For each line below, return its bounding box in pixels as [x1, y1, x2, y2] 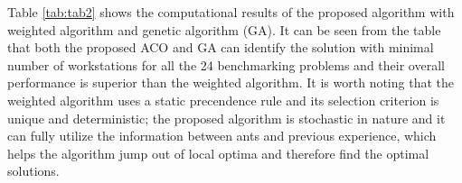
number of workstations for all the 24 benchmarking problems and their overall [7, 55, 445, 74]
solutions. [7, 161, 60, 180]
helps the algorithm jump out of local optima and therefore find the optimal [7, 143, 429, 162]
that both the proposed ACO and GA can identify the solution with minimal [7, 38, 434, 57]
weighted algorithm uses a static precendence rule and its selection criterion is [7, 90, 439, 109]
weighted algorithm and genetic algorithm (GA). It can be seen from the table [7, 20, 441, 39]
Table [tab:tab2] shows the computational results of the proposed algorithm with [7, 3, 455, 21]
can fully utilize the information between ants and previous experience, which [7, 126, 437, 145]
